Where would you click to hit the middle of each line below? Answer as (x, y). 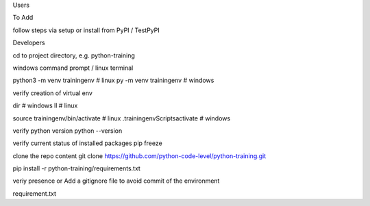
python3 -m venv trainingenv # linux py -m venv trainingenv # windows (113, 80)
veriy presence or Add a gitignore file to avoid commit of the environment (116, 181)
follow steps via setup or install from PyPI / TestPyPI (86, 30)
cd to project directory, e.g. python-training (74, 55)
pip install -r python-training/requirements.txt (76, 168)
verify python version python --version (67, 131)
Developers (29, 43)
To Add (23, 18)
